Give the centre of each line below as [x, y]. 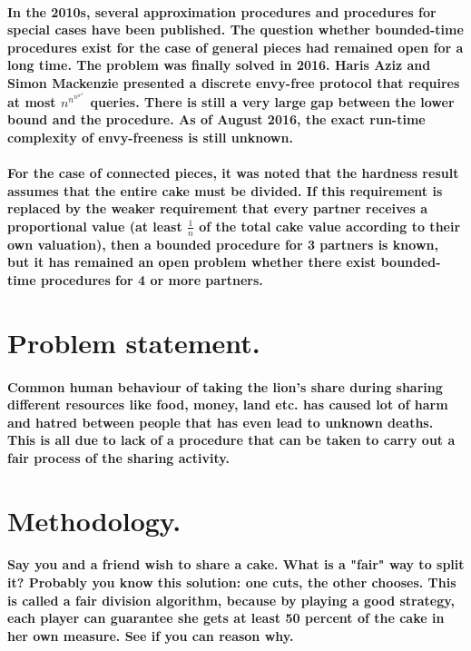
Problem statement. [134, 342]
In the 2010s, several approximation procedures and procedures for [222, 11]
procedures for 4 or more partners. [152, 279]
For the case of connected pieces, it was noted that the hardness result [233, 173]
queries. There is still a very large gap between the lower [272, 101]
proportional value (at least [95, 226]
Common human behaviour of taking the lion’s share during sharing [225, 386]
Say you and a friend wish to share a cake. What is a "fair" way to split [236, 564]
